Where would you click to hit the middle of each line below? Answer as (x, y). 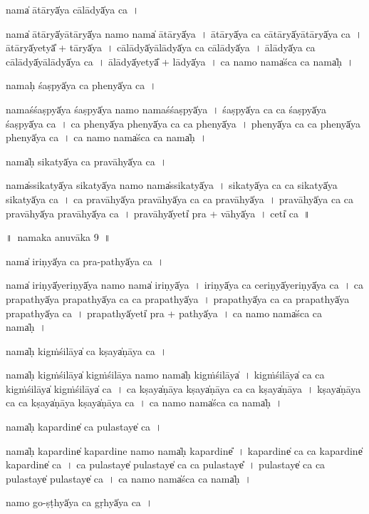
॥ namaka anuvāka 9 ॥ (58, 237)
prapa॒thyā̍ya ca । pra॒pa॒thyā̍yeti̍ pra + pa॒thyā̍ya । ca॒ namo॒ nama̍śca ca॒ (164, 313)
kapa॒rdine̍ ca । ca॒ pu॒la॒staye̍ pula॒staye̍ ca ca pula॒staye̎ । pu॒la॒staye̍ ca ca (166, 464)
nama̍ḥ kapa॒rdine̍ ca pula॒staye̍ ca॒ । (84, 427)
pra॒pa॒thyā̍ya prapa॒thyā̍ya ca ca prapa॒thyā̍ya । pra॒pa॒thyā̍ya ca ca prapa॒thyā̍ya (178, 298)
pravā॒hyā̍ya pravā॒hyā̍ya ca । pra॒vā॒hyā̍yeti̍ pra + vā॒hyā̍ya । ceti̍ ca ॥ (158, 213)
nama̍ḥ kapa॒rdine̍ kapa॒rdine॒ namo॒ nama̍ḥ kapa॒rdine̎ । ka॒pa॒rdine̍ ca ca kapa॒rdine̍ (184, 450)
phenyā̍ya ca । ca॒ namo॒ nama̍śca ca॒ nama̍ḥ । (106, 137)
